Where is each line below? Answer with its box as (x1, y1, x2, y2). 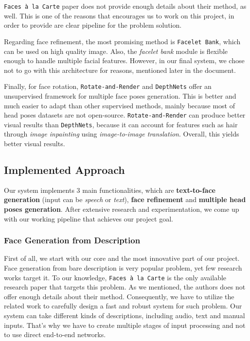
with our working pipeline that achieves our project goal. (4, 213, 173, 223)
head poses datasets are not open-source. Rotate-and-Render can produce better (4, 110, 246, 120)
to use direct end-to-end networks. (4, 329, 106, 340)
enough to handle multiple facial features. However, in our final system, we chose (4, 55, 245, 66)
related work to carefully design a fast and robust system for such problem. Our (4, 301, 242, 311)
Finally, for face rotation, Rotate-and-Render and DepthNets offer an (4, 81, 212, 91)
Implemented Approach (4, 162, 125, 177)
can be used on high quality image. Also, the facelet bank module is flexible (4, 46, 228, 56)
